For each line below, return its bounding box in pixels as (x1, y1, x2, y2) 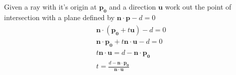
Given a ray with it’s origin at (4, 2, 97, 12)
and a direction (109, 2, 156, 12)
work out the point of (165, 2, 231, 12)
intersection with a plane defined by (4, 12, 115, 22)
